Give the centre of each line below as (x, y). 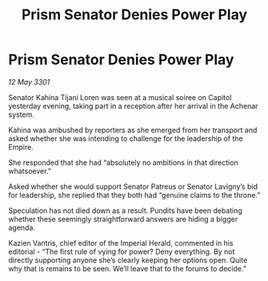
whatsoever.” (30, 171)
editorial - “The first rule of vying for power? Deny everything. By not (122, 251)
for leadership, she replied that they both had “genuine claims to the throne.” (134, 195)
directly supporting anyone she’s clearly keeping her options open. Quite (128, 260)
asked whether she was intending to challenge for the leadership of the (126, 138)
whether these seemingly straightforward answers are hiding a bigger (123, 219)
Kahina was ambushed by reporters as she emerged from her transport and (133, 130)
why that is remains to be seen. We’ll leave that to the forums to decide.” (127, 268)
